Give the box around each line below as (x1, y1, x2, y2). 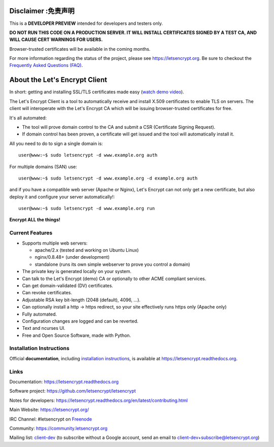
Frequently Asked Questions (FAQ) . (9, 62, 83, 68)
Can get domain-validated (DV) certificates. (22, 282, 114, 289)
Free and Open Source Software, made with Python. (22, 332, 131, 338)
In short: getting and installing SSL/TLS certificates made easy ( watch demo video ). (9, 89, 185, 95)
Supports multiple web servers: (22, 240, 88, 246)
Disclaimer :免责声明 (9, 7, 75, 15)
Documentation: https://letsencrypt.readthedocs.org (9, 379, 119, 385)
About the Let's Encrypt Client (9, 76, 108, 84)
